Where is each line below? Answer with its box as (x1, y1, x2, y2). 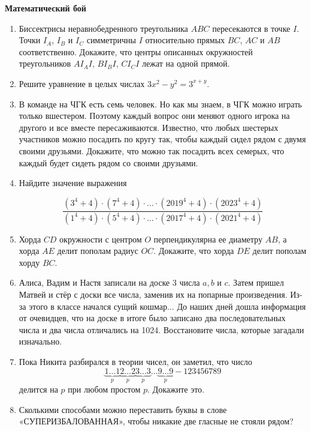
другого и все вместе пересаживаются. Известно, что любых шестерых (19, 121, 279, 133)
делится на (19, 382, 58, 395)
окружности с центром (59, 232, 142, 245)
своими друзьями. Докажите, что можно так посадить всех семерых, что (19, 144, 285, 157)
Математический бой (5, 2, 86, 14)
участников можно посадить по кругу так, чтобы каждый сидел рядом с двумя (19, 133, 306, 145)
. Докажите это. (147, 382, 204, 395)
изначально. (19, 335, 62, 348)
